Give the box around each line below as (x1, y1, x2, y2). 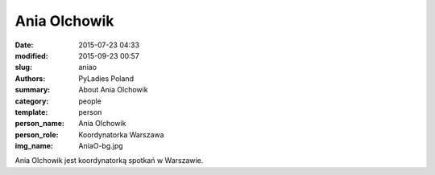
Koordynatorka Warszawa (78, 129, 164, 140)
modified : (14, 51, 48, 60)
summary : (14, 85, 51, 95)
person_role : (14, 129, 59, 140)
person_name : (14, 119, 64, 128)
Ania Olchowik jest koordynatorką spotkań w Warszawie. (14, 156, 204, 165)
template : (14, 107, 48, 116)
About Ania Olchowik (78, 85, 148, 95)
